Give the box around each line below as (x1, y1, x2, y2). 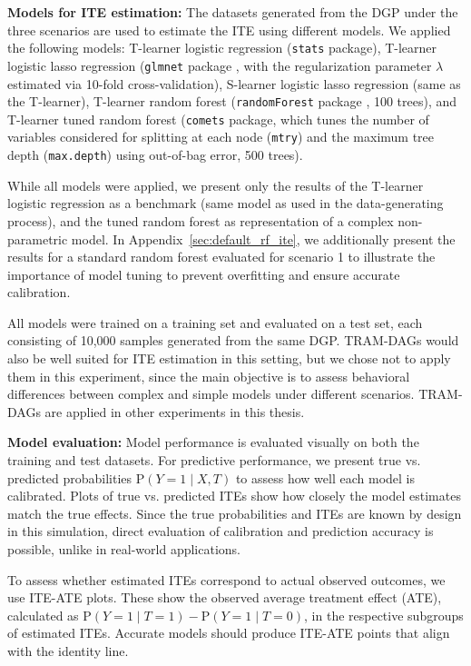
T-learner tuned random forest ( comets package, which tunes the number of (7, 109, 429, 128)
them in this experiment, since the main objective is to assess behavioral (7, 366, 410, 385)
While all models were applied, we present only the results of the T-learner (7, 175, 424, 194)
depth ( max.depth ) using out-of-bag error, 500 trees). (7, 145, 303, 164)
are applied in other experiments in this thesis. (44, 402, 305, 421)
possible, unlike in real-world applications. (7, 540, 241, 558)
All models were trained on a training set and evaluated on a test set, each (7, 313, 423, 332)
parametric (7, 229, 68, 248)
